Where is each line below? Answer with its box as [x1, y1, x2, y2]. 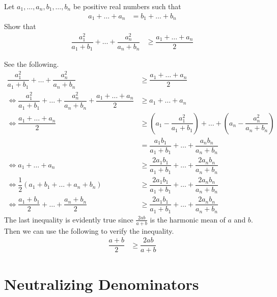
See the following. [4, 59, 59, 69]
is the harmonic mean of [150, 214, 226, 225]
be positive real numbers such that [73, 1, 181, 11]
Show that [4, 21, 36, 32]
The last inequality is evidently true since [4, 214, 133, 225]
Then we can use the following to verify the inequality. [4, 225, 174, 236]
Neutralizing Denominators [4, 274, 199, 294]
